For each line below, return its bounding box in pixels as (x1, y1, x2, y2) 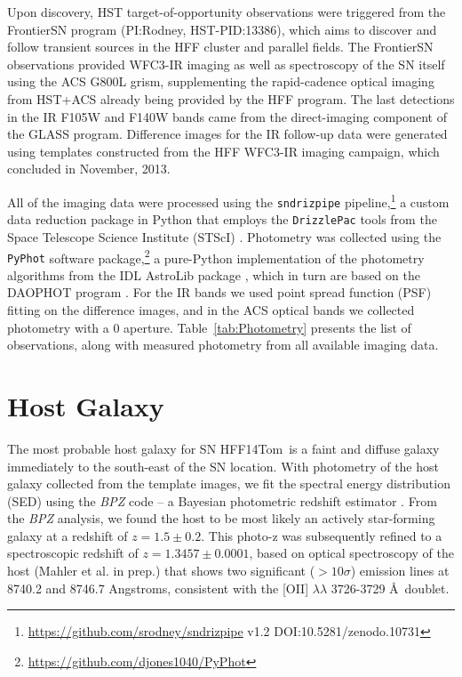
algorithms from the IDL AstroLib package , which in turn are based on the (7, 265, 420, 284)
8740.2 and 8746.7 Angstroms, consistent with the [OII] (7, 578, 309, 597)
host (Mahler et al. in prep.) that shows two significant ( (7, 561, 315, 580)
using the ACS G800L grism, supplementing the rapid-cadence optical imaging (7, 72, 434, 91)
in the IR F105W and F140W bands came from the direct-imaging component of (7, 107, 448, 125)
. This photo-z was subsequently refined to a (201, 526, 442, 544)
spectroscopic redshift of (7, 544, 139, 562)
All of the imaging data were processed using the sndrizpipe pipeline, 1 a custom (7, 189, 450, 211)
